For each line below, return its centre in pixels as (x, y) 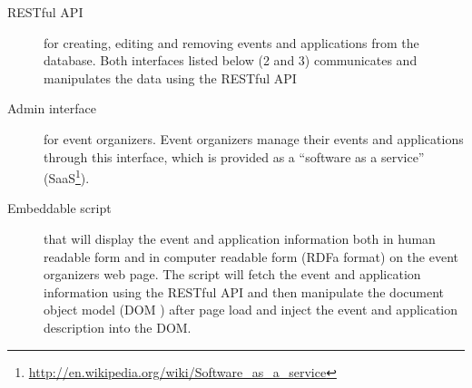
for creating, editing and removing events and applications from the (231, 42)
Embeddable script (59, 208)
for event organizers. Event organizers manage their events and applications (254, 138)
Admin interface (52, 108)
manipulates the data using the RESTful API (170, 78)
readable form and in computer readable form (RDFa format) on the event (251, 256)
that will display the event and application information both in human (240, 238)
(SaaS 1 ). (67, 176)
